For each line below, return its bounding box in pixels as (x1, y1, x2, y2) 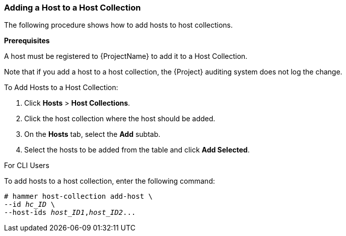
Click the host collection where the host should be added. (24, 114, 216, 123)
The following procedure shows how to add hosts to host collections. (4, 21, 233, 30)
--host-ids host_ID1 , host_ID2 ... (4, 208, 136, 217)
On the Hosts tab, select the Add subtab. (24, 130, 161, 139)
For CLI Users (4, 161, 49, 170)
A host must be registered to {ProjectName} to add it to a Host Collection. (4, 52, 248, 61)
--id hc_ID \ (4, 200, 55, 209)
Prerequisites (4, 36, 50, 45)
